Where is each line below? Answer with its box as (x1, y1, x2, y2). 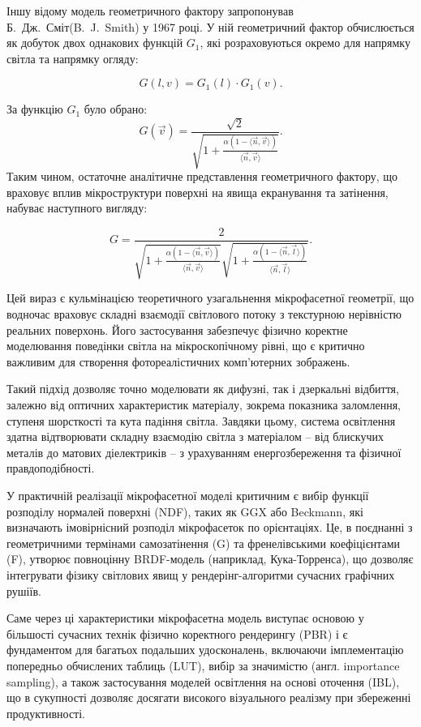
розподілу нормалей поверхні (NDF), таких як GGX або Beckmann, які (6, 502, 363, 520)
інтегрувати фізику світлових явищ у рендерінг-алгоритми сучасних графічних (6, 566, 395, 583)
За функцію (6, 100, 63, 118)
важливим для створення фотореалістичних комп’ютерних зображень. (6, 353, 350, 370)
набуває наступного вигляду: (6, 199, 148, 216)
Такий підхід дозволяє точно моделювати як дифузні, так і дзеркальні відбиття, (6, 380, 399, 397)
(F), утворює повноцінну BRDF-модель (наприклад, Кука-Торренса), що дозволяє (6, 550, 414, 567)
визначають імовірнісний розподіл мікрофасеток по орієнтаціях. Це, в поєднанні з (6, 519, 413, 536)
